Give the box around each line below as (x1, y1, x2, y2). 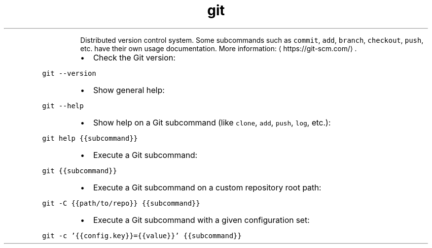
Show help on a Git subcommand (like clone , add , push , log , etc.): (93, 117, 331, 127)
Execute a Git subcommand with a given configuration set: (93, 215, 310, 225)
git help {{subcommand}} (42, 134, 138, 142)
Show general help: (93, 85, 165, 95)
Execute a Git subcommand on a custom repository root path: (93, 182, 322, 192)
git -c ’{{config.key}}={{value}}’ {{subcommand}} (42, 231, 242, 240)
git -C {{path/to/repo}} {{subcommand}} (42, 199, 200, 207)
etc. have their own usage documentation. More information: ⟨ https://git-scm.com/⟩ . (80, 44, 357, 53)
